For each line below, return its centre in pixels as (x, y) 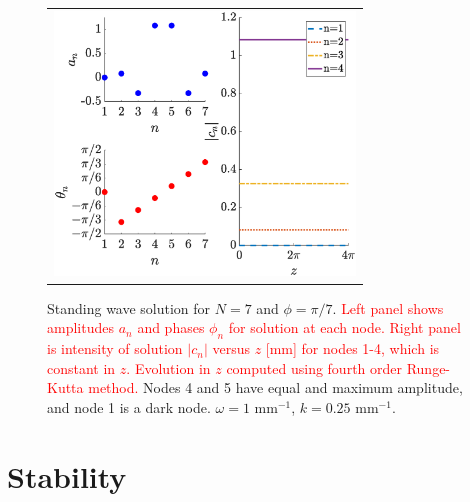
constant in (81, 367)
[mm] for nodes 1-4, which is (352, 348)
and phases (171, 327)
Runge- (428, 367)
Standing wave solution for (129, 307)
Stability (67, 475)
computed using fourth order (314, 367)
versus (231, 348)
